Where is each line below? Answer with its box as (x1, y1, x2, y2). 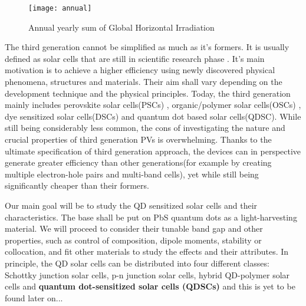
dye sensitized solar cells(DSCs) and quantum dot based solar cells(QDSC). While (5, 110, 301, 122)
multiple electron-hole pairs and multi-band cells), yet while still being (5, 167, 259, 180)
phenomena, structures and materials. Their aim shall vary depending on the (5, 75, 282, 88)
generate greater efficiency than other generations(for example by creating (5, 156, 272, 169)
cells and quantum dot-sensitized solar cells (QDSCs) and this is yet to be (5, 280, 295, 292)
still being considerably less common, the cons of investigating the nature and (5, 121, 285, 134)
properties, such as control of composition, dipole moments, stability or (5, 233, 262, 246)
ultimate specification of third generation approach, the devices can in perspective (5, 144, 301, 157)
